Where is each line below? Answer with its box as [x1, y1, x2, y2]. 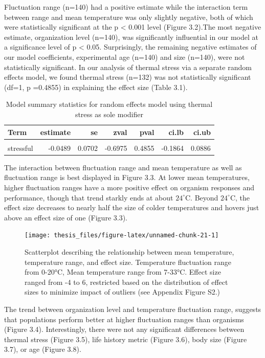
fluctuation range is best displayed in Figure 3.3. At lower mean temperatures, [4, 172, 250, 183]
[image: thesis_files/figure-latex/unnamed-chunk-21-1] [25, 232, 219, 239]
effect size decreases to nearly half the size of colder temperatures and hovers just [4, 202, 259, 213]
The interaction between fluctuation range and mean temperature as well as [4, 162, 242, 172]
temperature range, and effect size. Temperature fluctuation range [25, 256, 231, 267]
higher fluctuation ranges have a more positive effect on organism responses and [4, 182, 255, 192]
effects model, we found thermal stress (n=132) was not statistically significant [4, 72, 251, 82]
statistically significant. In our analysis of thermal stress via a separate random [4, 61, 252, 72]
